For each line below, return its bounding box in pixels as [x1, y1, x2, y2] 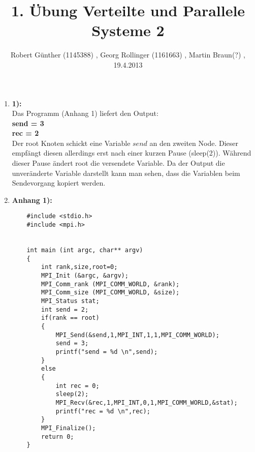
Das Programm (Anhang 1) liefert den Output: [12, 108, 158, 118]
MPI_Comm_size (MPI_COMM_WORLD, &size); [41, 289, 180, 296]
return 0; [41, 433, 74, 440]
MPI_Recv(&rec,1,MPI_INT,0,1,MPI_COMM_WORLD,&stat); [55, 399, 238, 406]
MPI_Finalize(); [41, 424, 96, 432]
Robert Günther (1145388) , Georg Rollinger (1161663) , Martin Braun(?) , [11, 49, 245, 60]
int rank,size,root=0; [41, 263, 118, 271]
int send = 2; [41, 306, 89, 313]
